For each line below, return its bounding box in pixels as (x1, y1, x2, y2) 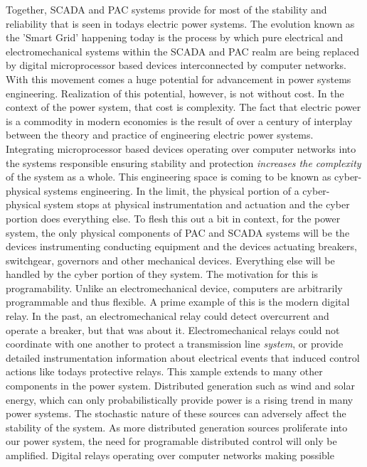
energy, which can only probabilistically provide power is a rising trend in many (6, 392, 353, 407)
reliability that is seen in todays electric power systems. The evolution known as (6, 16, 355, 31)
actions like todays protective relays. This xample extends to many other (6, 364, 323, 379)
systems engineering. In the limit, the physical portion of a (43, 183, 299, 198)
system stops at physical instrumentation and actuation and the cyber (43, 197, 350, 212)
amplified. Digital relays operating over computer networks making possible (6, 448, 334, 462)
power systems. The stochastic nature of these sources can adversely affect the (6, 406, 346, 421)
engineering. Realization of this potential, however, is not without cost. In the (6, 85, 344, 100)
